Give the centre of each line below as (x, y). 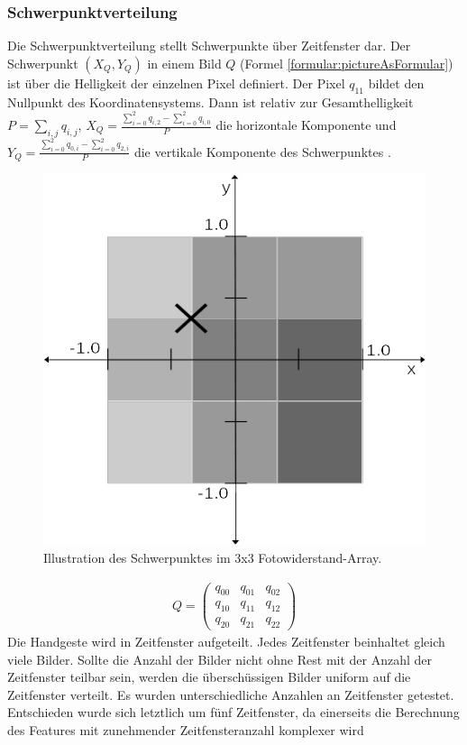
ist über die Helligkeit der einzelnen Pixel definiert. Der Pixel (176, 83)
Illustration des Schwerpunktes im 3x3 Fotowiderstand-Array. (213, 557)
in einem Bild (184, 63)
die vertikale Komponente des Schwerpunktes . (262, 151)
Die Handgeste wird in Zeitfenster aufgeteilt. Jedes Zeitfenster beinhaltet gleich (226, 642)
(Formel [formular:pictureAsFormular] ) (347, 63)
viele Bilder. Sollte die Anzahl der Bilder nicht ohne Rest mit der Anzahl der (220, 659)
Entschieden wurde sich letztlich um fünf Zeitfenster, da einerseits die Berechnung (233, 712)
